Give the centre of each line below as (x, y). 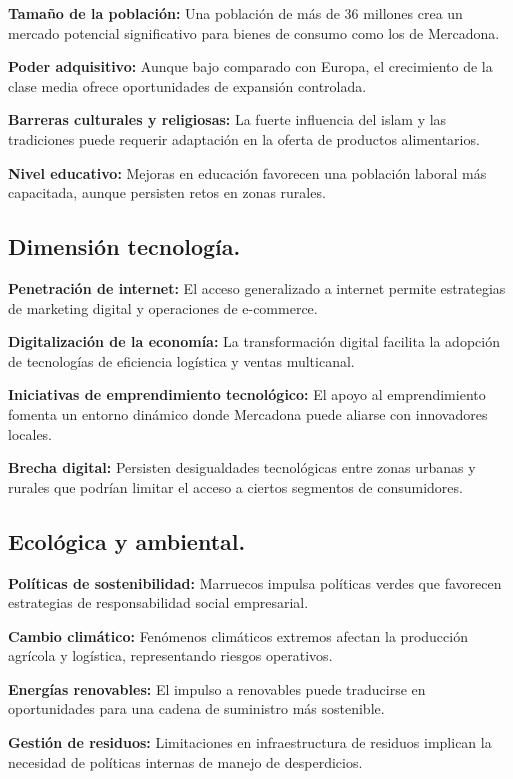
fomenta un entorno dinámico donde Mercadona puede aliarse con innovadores (248, 413)
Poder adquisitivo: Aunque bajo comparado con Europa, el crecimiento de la (250, 66)
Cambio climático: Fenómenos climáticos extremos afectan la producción (238, 635)
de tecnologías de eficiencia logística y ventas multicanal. (181, 360)
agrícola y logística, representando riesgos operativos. (170, 655)
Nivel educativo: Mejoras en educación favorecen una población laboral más (247, 172)
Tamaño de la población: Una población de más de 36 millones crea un (235, 13)
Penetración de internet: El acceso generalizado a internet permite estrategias (257, 287)
